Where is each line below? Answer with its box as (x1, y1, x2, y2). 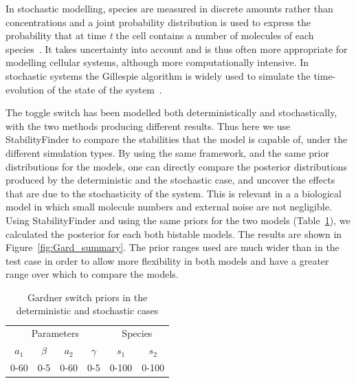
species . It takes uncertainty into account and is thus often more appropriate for (5, 41, 348, 56)
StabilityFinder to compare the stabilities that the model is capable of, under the (5, 132, 348, 146)
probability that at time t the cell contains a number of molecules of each (5, 28, 314, 43)
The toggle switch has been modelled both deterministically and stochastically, (5, 105, 337, 120)
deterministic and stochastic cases (16, 303, 159, 318)
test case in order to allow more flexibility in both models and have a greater (5, 253, 329, 267)
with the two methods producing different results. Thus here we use (5, 118, 291, 133)
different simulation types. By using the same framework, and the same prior (5, 145, 329, 160)
